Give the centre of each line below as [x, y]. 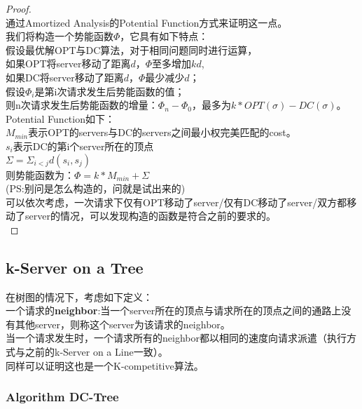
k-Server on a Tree [75, 267]
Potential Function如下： [60, 118]
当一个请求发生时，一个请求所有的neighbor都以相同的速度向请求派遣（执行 [176, 338]
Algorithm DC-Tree [62, 397]
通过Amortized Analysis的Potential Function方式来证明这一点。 [147, 22]
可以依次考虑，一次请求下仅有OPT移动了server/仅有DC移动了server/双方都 [176, 202]
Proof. [19, 8]
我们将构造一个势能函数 [60, 36]
